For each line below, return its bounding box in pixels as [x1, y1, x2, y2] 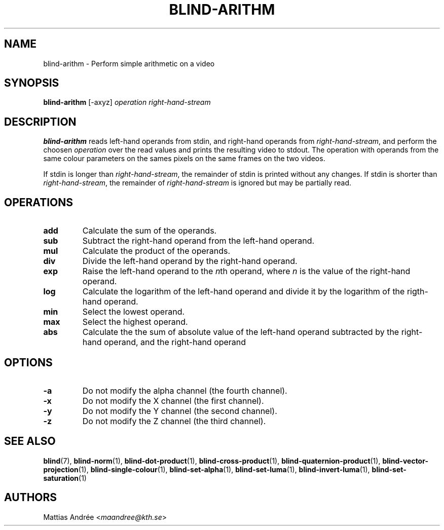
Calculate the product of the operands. [82, 246, 231, 256]
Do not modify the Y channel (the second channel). [82, 405, 277, 416]
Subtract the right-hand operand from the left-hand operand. [82, 236, 315, 246]
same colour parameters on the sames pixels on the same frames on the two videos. [43, 154, 325, 163]
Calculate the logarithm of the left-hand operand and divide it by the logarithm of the [82, 286, 405, 297]
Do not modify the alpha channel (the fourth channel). [82, 385, 287, 396]
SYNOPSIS [4, 77, 59, 90]
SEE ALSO [4, 435, 56, 448]
